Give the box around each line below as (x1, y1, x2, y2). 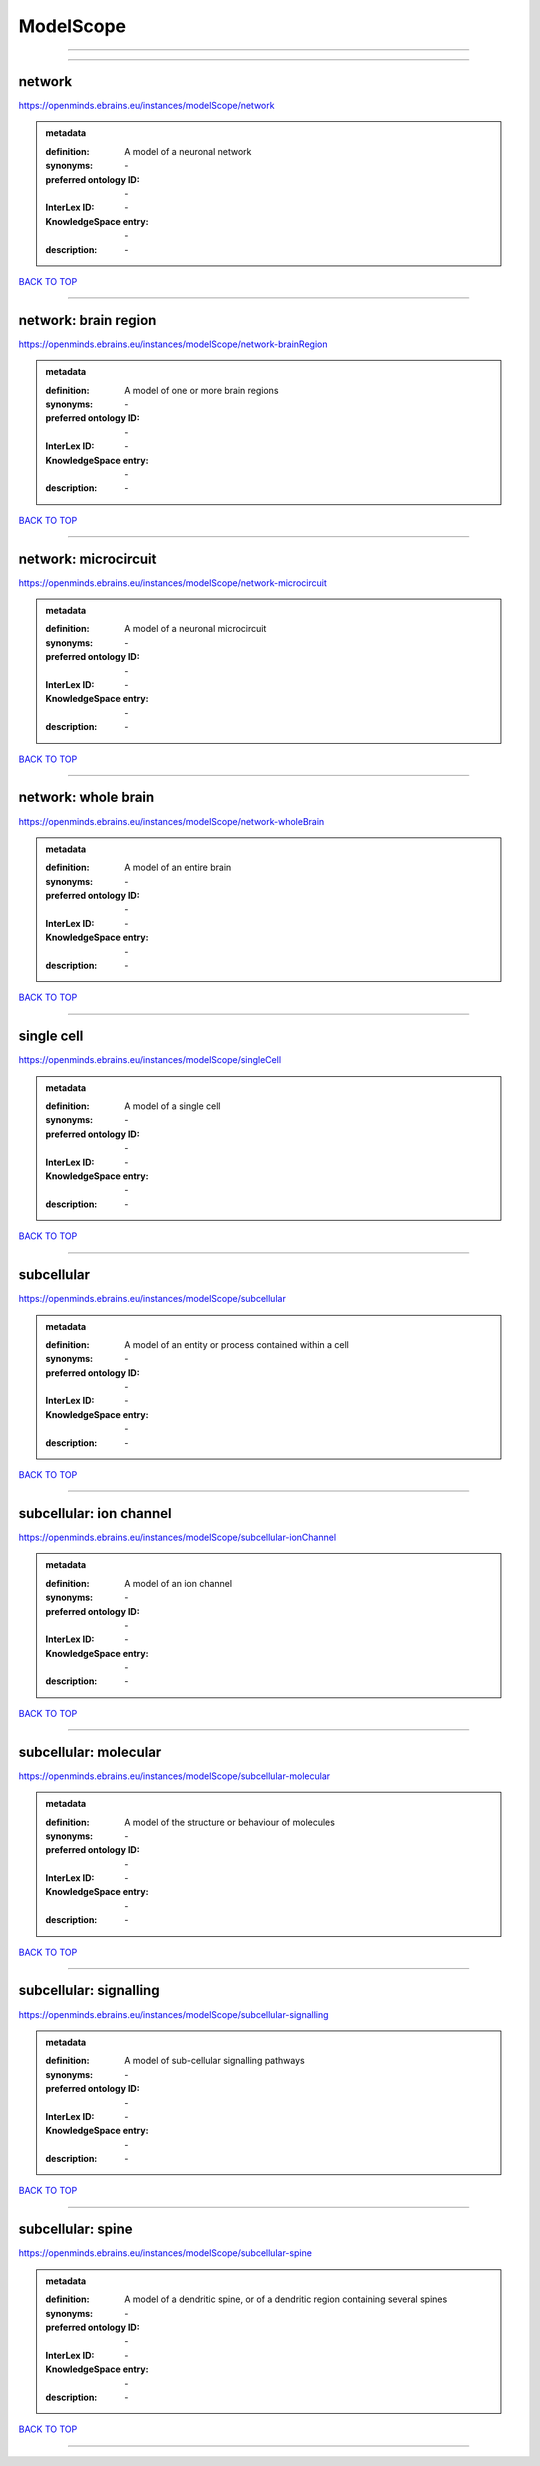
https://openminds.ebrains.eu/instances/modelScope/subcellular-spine (18, 2247, 312, 2259)
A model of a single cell (124, 1100, 221, 1112)
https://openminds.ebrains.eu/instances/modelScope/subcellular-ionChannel (18, 1531, 337, 1543)
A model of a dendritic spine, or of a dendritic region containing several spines (124, 2293, 448, 2305)
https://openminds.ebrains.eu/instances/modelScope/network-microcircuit (18, 576, 327, 589)
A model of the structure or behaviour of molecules (124, 1816, 335, 1828)
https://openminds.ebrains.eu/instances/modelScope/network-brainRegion (18, 338, 328, 350)
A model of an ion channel (124, 1577, 233, 1589)
